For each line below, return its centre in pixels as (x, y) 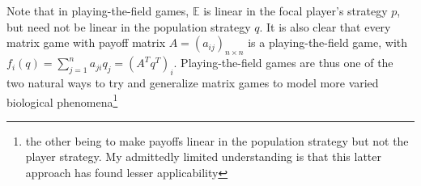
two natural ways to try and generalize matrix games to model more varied (193, 82)
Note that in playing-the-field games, (98, 11)
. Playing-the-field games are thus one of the (283, 63)
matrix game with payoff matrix (86, 42)
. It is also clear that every (325, 26)
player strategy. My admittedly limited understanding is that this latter (203, 156)
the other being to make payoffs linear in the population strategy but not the (217, 140)
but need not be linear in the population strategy (129, 26)
